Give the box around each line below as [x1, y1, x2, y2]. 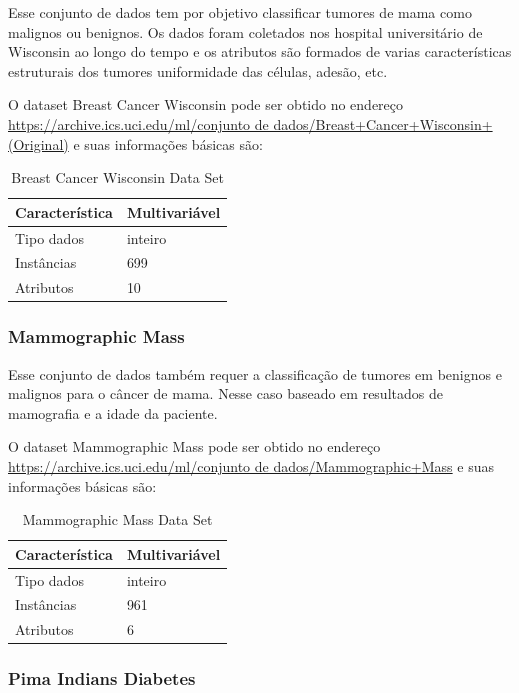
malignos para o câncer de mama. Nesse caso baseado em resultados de [8, 383, 443, 404]
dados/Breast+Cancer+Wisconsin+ [273, 113, 493, 134]
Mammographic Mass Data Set [22, 509, 213, 530]
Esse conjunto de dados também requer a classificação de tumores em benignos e [8, 363, 502, 384]
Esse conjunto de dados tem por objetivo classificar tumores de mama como [8, 2, 472, 22]
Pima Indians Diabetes [8, 666, 196, 691]
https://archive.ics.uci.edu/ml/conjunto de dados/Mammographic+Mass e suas [8, 455, 494, 476]
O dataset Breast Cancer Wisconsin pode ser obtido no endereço [8, 94, 404, 115]
